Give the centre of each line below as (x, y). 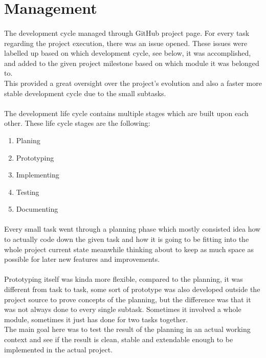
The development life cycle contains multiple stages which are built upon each (126, 113)
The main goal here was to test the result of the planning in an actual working (127, 329)
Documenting (37, 209)
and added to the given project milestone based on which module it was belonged (132, 63)
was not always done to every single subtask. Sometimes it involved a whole (123, 309)
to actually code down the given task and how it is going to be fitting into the (127, 239)
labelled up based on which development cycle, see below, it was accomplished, (128, 53)
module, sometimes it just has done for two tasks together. (96, 319)
